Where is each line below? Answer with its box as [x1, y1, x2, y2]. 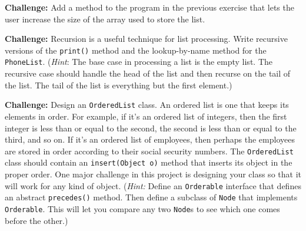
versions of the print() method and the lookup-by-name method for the [5, 44, 267, 56]
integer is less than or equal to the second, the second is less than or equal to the [5, 121, 297, 134]
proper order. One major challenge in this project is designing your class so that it [5, 168, 301, 180]
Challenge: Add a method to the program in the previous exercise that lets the [5, 1, 294, 13]
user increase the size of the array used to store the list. [5, 12, 205, 25]
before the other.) [5, 214, 68, 226]
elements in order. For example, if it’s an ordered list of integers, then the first [5, 110, 287, 122]
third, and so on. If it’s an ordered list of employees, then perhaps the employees [5, 133, 295, 146]
